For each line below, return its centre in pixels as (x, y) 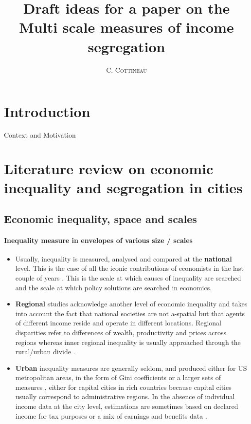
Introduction (47, 111)
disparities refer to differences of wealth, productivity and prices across (121, 332)
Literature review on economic (109, 168)
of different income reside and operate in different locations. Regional (118, 323)
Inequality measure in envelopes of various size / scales (98, 240)
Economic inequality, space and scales (100, 218)
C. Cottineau (126, 70)
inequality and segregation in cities (123, 187)
